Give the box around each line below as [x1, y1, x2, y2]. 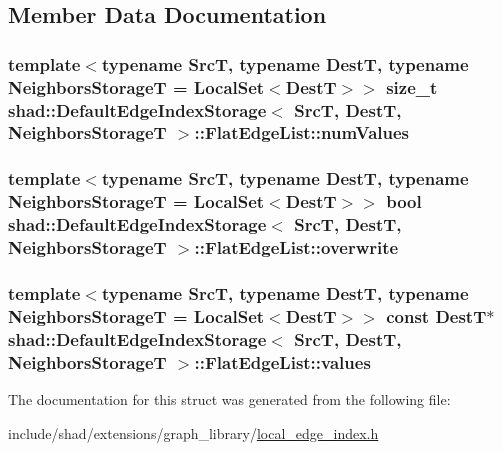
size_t [386, 74, 438, 99]
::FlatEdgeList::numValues [194, 120, 410, 145]
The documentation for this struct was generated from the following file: [8, 388, 451, 409]
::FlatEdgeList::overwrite [194, 235, 399, 260]
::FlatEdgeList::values [194, 349, 371, 374]
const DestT [386, 303, 487, 328]
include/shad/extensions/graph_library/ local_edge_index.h [8, 422, 379, 443]
